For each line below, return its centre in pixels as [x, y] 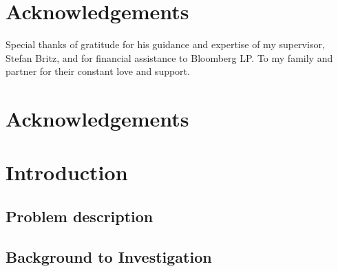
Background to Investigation [109, 256]
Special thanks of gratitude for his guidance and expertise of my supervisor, [165, 44]
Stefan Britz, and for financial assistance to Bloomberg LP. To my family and [169, 57]
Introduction [67, 172]
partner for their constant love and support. [98, 71]
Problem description [80, 216]
